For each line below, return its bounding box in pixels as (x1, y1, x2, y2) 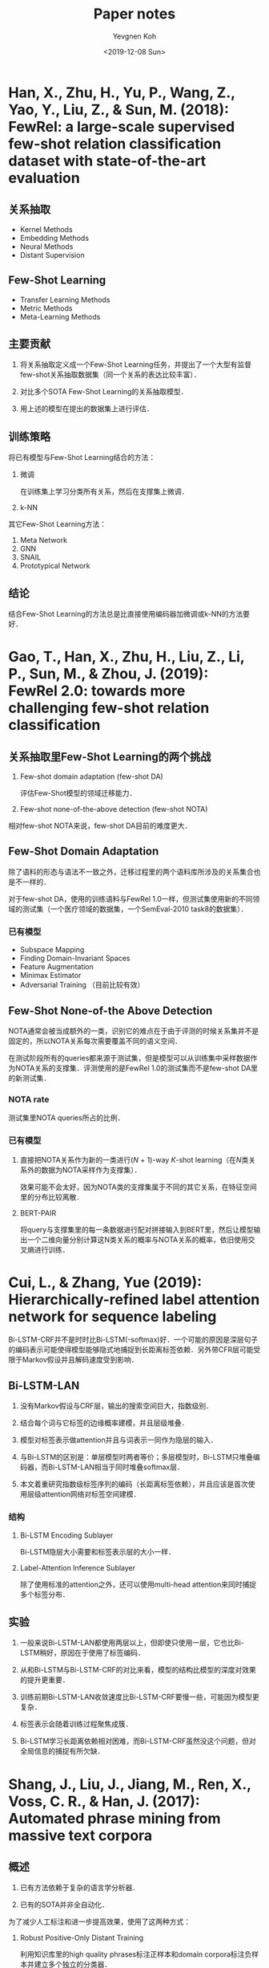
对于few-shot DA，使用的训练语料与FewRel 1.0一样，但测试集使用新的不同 (8, 894, 254, 903)
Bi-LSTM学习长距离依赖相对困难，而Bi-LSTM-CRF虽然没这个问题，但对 (19, 1736, 256, 1746)
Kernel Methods (19, 224, 74, 234)
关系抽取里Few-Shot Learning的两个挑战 (8, 750, 211, 764)
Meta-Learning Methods (19, 312, 101, 321)
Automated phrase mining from (8, 1809, 222, 1827)
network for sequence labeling (8, 1307, 217, 1326)
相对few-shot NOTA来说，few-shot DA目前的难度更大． (8, 821, 192, 830)
